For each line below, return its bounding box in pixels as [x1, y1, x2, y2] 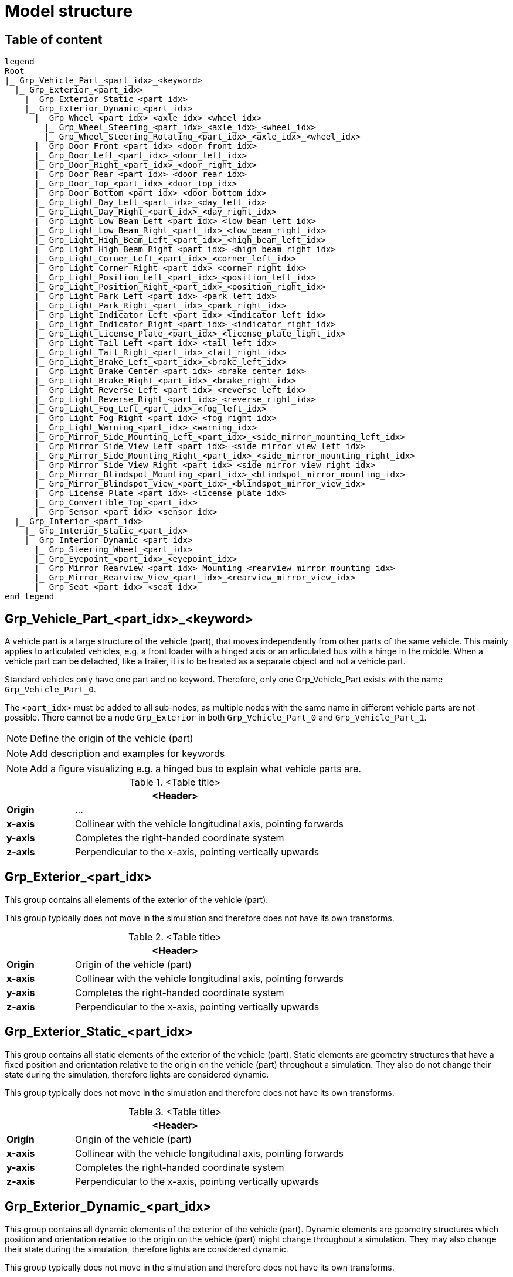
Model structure [5, 1, 133, 21]
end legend [5, 592, 55, 602]
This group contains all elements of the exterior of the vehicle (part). [5, 894, 269, 905]
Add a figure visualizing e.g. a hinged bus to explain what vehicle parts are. [30, 763, 361, 775]
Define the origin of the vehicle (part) [30, 732, 193, 745]
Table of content [5, 32, 103, 47]
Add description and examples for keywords [30, 748, 225, 760]
